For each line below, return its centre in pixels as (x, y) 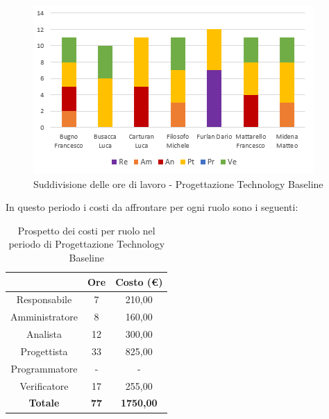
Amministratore (44, 317)
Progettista (44, 351)
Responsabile (44, 299)
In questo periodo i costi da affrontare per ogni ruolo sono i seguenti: (152, 207)
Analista (44, 334)
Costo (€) (139, 281)
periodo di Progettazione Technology (87, 244)
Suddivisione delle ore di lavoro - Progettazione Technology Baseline (178, 183)
